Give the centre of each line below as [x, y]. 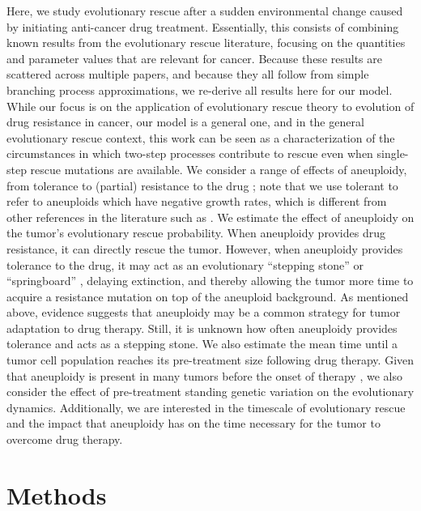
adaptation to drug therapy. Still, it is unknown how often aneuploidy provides [202, 328]
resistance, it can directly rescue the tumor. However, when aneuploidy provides [205, 248]
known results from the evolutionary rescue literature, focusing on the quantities [206, 43]
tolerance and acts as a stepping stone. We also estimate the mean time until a [202, 344]
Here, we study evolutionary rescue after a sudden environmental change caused [205, 11]
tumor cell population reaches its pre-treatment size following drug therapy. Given [210, 360]
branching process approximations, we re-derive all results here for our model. [200, 89]
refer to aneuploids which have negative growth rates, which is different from [197, 201]
